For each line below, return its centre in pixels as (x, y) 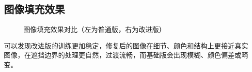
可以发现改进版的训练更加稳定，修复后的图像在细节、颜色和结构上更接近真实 (126, 45)
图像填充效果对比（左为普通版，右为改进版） (94, 29)
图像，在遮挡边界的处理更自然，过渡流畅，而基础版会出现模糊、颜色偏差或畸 (126, 55)
